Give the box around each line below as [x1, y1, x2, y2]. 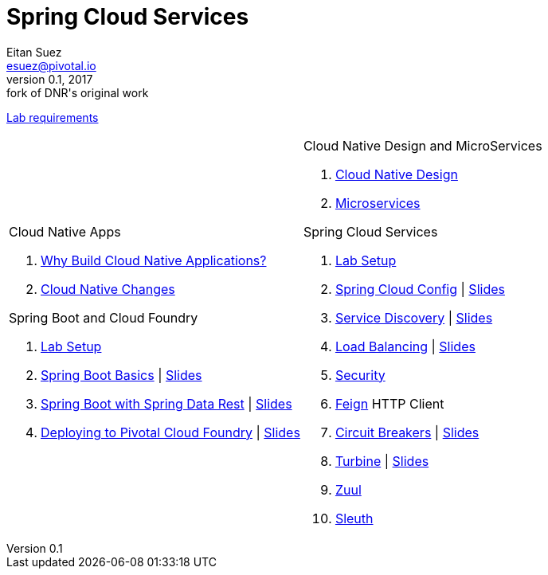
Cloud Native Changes [41, 280, 175, 297]
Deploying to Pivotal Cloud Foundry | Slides [41, 424, 300, 440]
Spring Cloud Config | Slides [335, 280, 505, 297]
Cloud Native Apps [9, 223, 121, 240]
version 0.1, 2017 [6, 72, 93, 86]
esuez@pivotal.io [6, 58, 96, 72]
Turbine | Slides [335, 452, 429, 469]
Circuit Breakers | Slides [335, 424, 479, 440]
